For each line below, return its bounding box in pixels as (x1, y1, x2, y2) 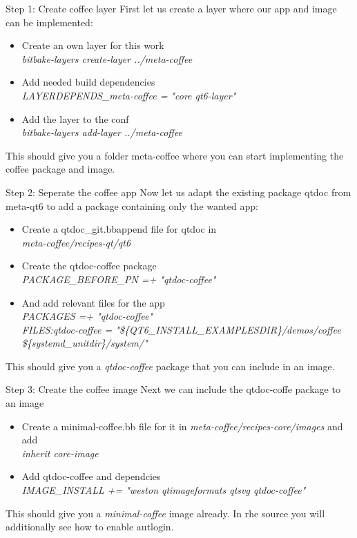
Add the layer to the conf (21, 111, 129, 126)
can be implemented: (6, 15, 93, 29)
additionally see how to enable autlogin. (6, 519, 174, 534)
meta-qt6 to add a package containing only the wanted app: (6, 198, 258, 213)
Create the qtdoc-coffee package (21, 258, 157, 273)
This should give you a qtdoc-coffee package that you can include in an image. (6, 358, 335, 373)
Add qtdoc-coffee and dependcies (21, 469, 161, 483)
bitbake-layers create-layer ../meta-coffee (21, 51, 193, 66)
